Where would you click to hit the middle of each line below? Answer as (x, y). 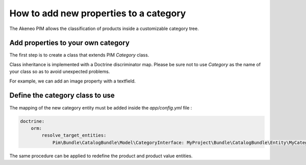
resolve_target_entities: (74, 135)
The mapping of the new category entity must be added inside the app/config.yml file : (101, 107)
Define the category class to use (62, 95)
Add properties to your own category (70, 43)
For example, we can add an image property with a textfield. (73, 81)
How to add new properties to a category (98, 13)
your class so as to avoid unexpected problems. (60, 72)
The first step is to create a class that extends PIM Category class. (79, 55)
